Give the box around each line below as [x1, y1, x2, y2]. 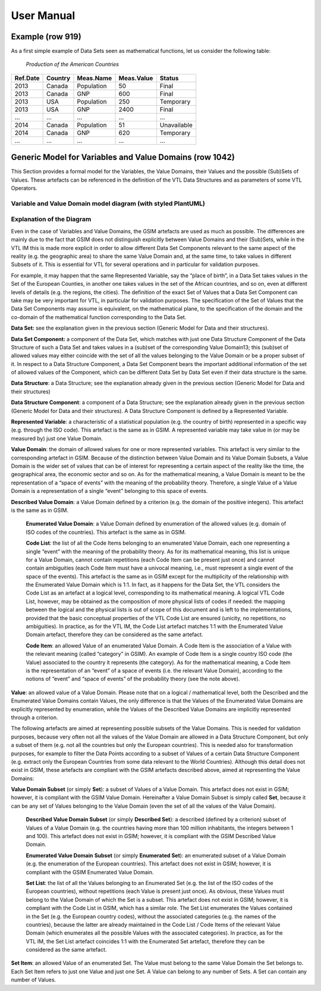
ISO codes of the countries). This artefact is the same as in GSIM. [26, 529, 187, 536]
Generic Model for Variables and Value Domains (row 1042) [11, 152, 235, 162]
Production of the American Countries [26, 61, 119, 68]
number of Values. [11, 976, 56, 983]
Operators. [11, 185, 38, 192]
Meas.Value [118, 74, 153, 82]
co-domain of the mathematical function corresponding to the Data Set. [11, 313, 187, 321]
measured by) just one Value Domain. [11, 434, 103, 442]
